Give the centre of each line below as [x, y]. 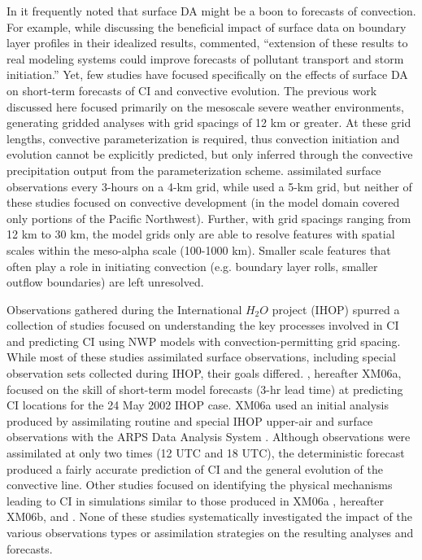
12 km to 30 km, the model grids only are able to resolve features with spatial [201, 234]
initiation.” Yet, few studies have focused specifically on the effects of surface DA [207, 74]
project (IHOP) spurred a [336, 309]
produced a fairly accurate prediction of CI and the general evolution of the [195, 468]
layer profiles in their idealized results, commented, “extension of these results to [207, 43]
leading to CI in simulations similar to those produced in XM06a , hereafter [196, 500]
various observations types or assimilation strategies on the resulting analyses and [210, 532]
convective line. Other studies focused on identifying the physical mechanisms [200, 485]
